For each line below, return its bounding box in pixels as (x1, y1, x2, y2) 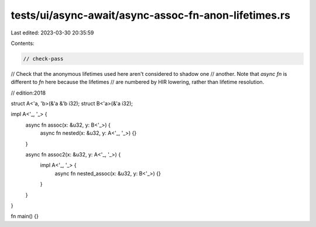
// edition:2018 (11, 89, 46, 96)
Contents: (11, 40, 35, 47)
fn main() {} (11, 213, 39, 220)
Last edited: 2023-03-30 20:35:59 (11, 29, 94, 36)
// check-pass (23, 55, 64, 62)
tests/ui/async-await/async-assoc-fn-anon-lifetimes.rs (11, 9, 291, 22)
